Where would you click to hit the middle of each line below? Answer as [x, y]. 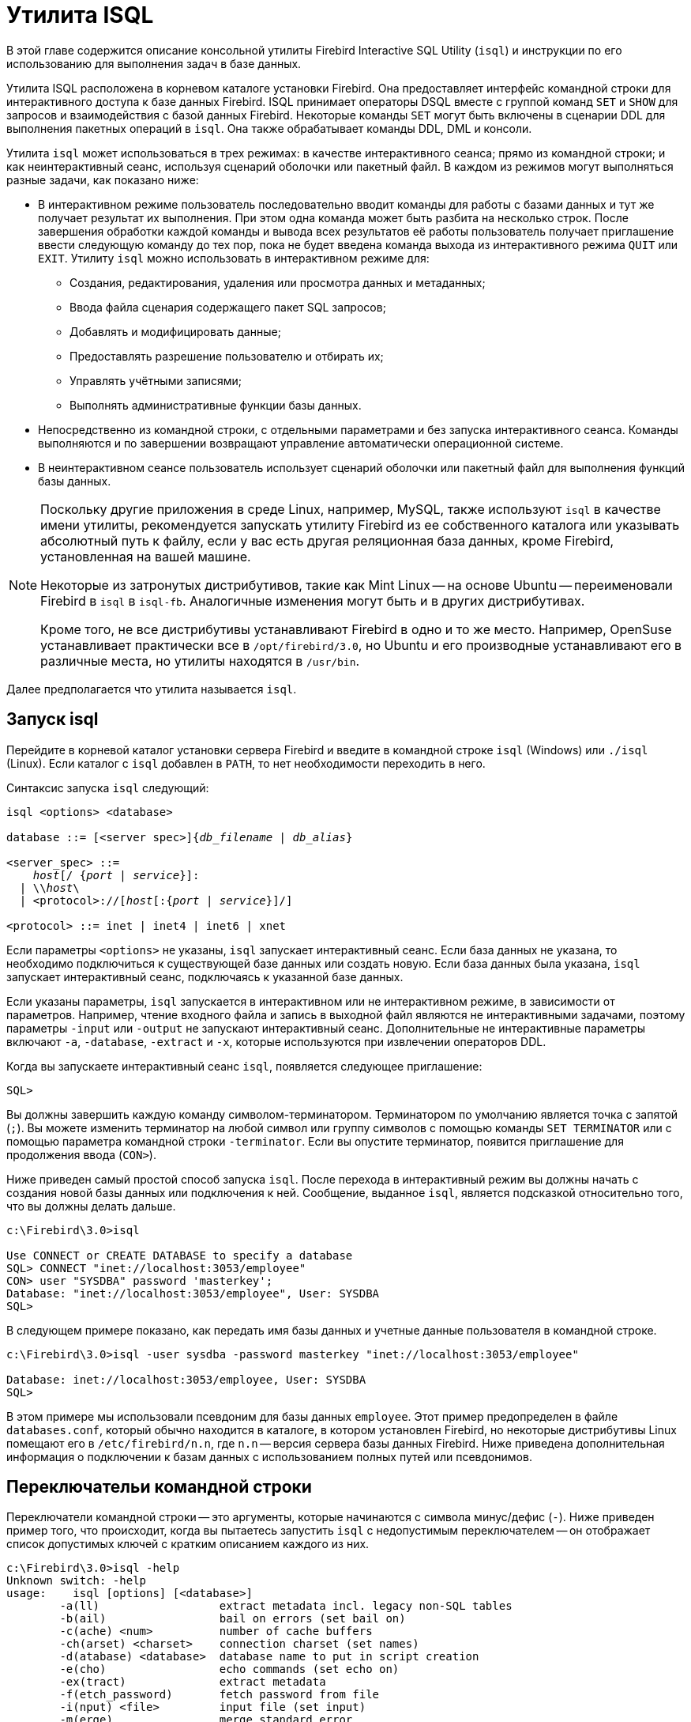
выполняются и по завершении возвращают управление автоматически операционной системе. [301, 443]
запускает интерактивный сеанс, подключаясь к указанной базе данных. [205, 976]
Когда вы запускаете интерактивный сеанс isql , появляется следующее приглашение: [244, 1066]
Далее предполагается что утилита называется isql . [152, 689]
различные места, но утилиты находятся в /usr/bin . [200, 661]
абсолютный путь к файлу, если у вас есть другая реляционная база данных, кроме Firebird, [327, 540]
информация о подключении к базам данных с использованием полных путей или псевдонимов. [269, 1456]
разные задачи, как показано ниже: [103, 179]
